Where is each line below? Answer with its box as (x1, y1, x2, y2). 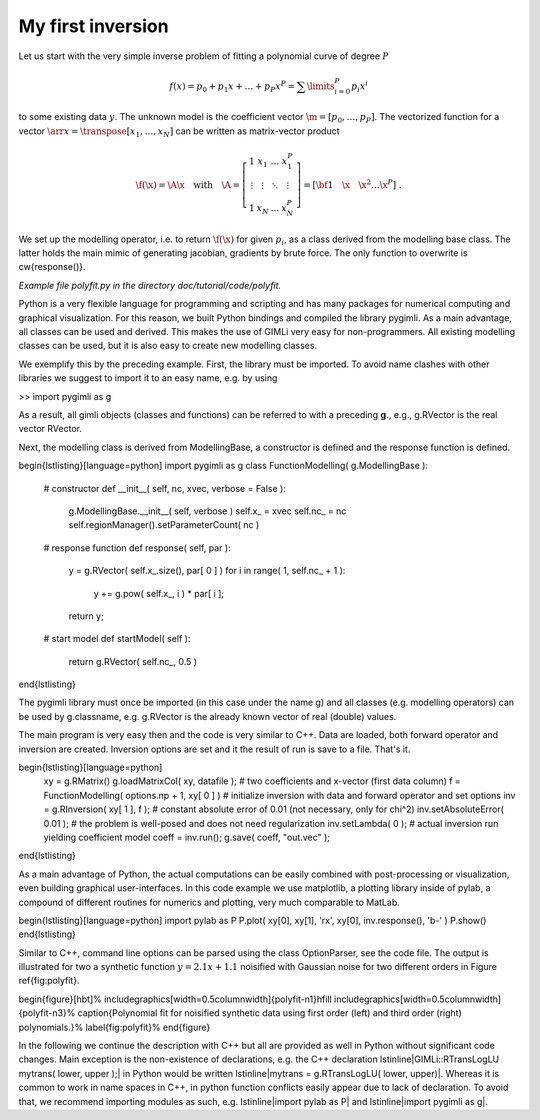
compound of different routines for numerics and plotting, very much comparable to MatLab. (18, 896, 400, 908)
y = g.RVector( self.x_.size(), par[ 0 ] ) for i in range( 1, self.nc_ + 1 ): (68, 565, 346, 577)
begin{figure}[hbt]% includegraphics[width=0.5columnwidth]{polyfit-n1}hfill (18, 993, 332, 1005)
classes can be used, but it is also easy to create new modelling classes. (18, 340, 318, 352)
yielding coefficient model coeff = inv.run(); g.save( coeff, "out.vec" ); (43, 831, 330, 843)
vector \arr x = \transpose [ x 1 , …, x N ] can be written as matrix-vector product (18, 125, 340, 139)
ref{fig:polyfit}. (18, 975, 80, 987)
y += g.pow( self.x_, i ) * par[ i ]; (93, 587, 225, 599)
